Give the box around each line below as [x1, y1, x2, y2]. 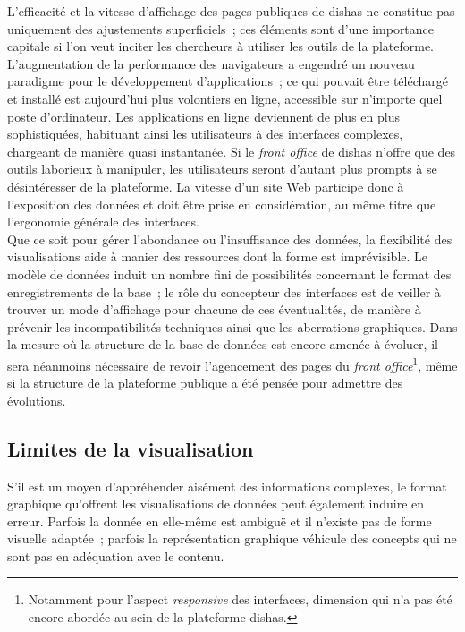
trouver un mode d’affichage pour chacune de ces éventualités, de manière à [7, 300, 421, 319]
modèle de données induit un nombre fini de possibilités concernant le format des [7, 264, 452, 283]
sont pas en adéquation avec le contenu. [7, 546, 224, 565]
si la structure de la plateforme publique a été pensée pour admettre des [7, 373, 403, 392]
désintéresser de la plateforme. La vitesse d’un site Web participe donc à [7, 176, 404, 195]
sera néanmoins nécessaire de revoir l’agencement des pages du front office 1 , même [7, 353, 458, 374]
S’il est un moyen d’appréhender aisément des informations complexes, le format [7, 476, 447, 495]
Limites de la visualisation [7, 434, 254, 462]
